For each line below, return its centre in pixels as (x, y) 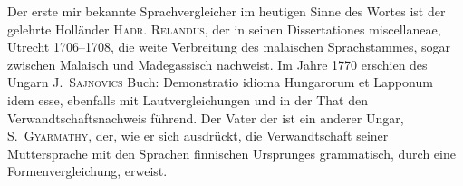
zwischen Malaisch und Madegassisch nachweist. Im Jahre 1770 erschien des (217, 64)
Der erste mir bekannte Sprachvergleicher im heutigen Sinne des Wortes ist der (227, 11)
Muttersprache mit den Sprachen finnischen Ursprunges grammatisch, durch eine (231, 153)
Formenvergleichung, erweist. (87, 171)
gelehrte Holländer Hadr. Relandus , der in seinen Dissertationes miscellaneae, (224, 29)
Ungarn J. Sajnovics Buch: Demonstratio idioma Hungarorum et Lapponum (220, 82)
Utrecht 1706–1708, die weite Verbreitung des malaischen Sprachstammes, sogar (229, 47)
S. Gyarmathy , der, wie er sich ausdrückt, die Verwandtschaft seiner (198, 136)
